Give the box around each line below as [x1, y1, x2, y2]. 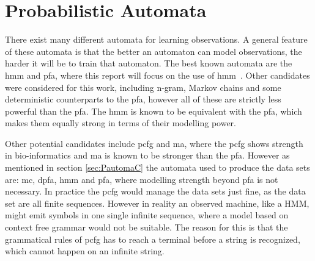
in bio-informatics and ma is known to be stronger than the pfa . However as [5, 149, 290, 162]
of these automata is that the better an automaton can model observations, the [5, 45, 302, 57]
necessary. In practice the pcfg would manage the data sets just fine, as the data [5, 185, 306, 198]
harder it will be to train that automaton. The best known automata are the [5, 57, 292, 70]
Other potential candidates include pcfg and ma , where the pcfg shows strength [5, 137, 303, 149]
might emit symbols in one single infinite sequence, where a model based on [5, 209, 289, 221]
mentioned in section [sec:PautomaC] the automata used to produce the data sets [5, 161, 310, 174]
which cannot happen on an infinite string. [5, 245, 165, 257]
